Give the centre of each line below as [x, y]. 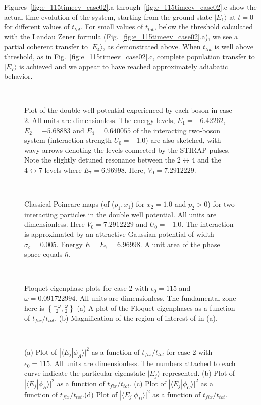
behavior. [18, 76]
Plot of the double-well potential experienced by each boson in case [128, 110]
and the [209, 160]
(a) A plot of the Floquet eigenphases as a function [156, 308]
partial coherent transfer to [46, 46]
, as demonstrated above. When [152, 46]
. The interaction [207, 224]
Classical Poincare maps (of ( [69, 204]
